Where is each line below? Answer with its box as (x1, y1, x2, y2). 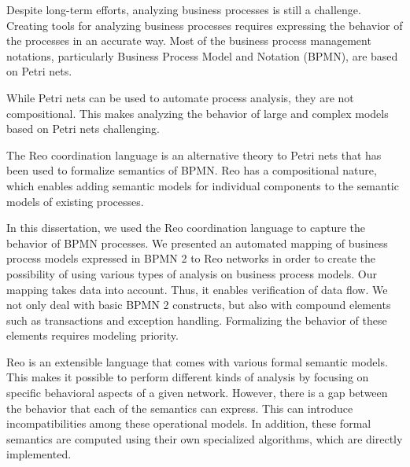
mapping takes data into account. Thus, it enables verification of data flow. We (6, 281, 388, 297)
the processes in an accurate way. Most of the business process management (6, 32, 371, 49)
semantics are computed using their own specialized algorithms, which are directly (6, 430, 403, 447)
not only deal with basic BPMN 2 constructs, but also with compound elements (6, 296, 391, 313)
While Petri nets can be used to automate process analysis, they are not (6, 89, 354, 105)
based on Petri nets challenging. (6, 120, 160, 137)
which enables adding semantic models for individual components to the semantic (6, 177, 399, 193)
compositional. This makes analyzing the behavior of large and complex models (6, 105, 389, 121)
